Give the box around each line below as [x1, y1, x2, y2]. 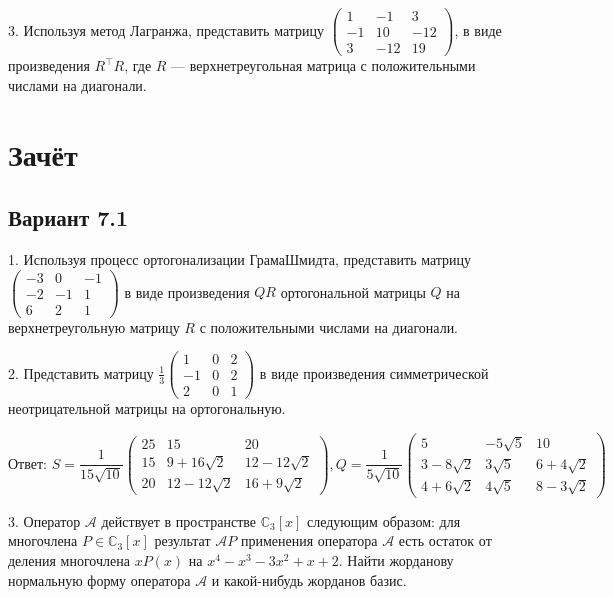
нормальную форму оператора [8, 569, 191, 590]
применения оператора [240, 530, 378, 551]
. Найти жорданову [338, 550, 454, 571]
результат [154, 530, 211, 551]
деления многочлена [8, 550, 130, 571]
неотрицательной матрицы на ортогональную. [8, 398, 286, 419]
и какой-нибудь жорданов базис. [211, 569, 407, 590]
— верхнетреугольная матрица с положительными [171, 55, 476, 76]
